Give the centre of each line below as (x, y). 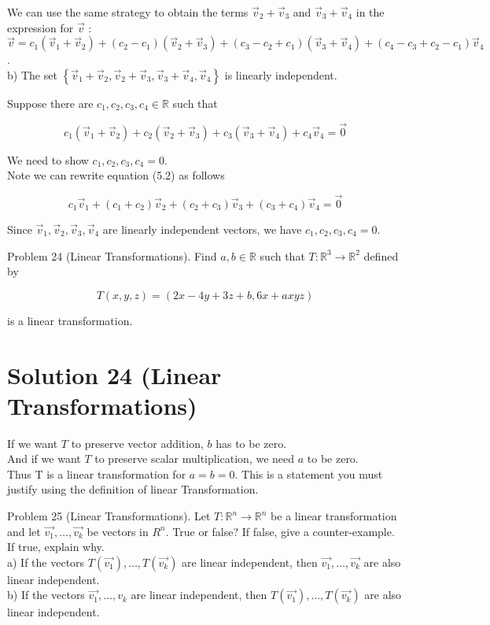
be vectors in (118, 531)
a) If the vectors (46, 562)
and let (24, 531)
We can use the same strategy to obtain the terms (128, 12)
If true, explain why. (56, 547)
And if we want (44, 459)
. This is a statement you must (309, 473)
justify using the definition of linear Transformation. (133, 489)
